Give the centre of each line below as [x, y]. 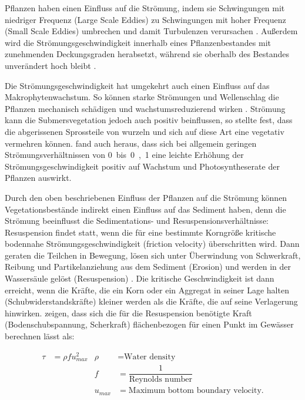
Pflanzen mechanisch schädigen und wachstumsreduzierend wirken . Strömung [145, 108]
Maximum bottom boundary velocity [195, 391]
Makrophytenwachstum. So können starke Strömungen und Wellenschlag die [142, 97]
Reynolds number [161, 380]
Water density [150, 357]
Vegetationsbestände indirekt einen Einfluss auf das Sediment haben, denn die [145, 209]
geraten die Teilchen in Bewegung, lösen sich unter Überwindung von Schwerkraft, [153, 255]
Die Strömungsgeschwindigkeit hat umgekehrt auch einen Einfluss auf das [137, 85]
